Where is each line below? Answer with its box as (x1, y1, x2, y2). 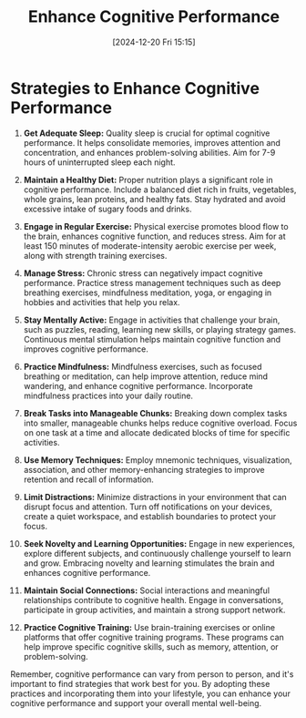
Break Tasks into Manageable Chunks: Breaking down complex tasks (23, 407, 288, 418)
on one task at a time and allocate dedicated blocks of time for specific (23, 426, 291, 438)
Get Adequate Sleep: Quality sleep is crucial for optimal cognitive (23, 128, 270, 138)
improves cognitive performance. (23, 344, 149, 354)
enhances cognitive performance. (23, 567, 151, 578)
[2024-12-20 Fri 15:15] (112, 36, 196, 47)
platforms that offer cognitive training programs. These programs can (23, 631, 285, 642)
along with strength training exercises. (23, 250, 168, 261)
